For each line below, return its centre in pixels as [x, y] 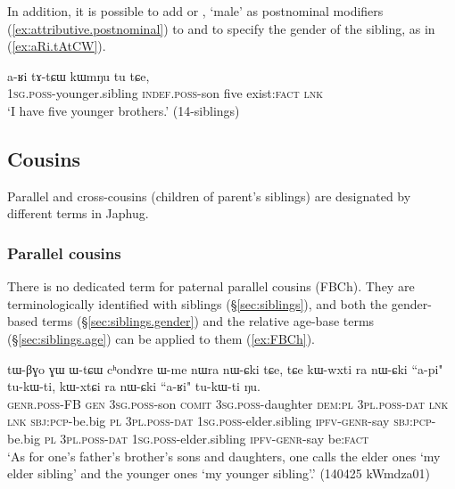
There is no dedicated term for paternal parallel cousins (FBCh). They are [211, 286]
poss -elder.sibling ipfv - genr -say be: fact [261, 438]
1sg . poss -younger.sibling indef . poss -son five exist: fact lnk [165, 93]
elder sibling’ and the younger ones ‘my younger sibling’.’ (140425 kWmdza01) [219, 473]
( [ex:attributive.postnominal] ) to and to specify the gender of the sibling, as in [221, 28]
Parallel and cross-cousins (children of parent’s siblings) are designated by [209, 196]
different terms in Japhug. [78, 213]
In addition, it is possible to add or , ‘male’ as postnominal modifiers [195, 11]
